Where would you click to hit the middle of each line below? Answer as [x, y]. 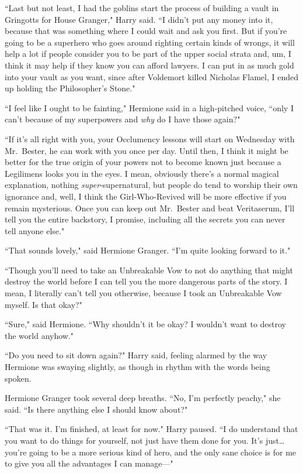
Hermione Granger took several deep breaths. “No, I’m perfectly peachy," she [143, 398]
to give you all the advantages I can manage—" [89, 463]
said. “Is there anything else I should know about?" [96, 409]
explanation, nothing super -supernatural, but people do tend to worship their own [151, 185]
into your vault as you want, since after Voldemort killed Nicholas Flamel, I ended [151, 76]
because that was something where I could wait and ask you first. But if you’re [146, 31]
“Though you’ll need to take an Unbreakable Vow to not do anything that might [149, 270]
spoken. [18, 378]
